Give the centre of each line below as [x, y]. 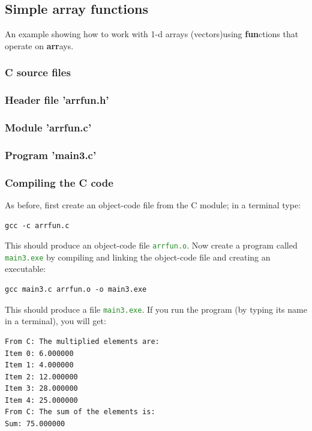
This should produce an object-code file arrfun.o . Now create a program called [151, 245]
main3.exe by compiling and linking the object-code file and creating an [138, 257]
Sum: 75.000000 [35, 424]
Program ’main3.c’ [51, 155]
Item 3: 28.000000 [41, 389]
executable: [25, 269]
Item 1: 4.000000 [39, 365]
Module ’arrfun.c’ [48, 127]
